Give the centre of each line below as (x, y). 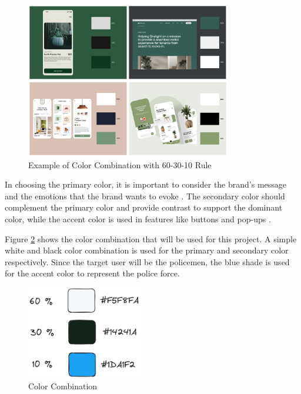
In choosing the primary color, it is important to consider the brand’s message (146, 184)
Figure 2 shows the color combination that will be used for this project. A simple (151, 238)
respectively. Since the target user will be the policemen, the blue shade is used (147, 261)
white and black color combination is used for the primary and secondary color (147, 250)
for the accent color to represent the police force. (92, 273)
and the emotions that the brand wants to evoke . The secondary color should (145, 196)
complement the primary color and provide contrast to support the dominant (144, 207)
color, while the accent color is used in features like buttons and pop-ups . (138, 219)
